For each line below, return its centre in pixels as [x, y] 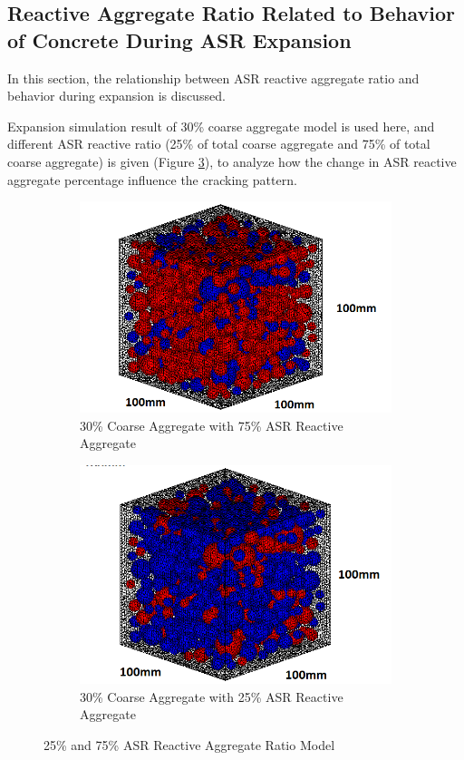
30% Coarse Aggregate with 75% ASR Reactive [212, 425]
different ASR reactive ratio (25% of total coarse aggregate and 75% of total [219, 144]
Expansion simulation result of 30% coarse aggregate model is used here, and [221, 126]
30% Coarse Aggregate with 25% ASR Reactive [212, 696]
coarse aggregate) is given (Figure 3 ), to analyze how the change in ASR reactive [232, 161]
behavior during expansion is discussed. [116, 96]
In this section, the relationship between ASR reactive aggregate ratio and [213, 78]
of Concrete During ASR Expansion [179, 39]
